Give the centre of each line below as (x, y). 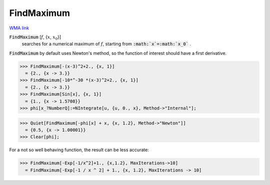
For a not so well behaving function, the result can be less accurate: (79, 150)
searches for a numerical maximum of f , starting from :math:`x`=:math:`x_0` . (106, 44)
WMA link (19, 28)
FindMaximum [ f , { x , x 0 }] (35, 37)
